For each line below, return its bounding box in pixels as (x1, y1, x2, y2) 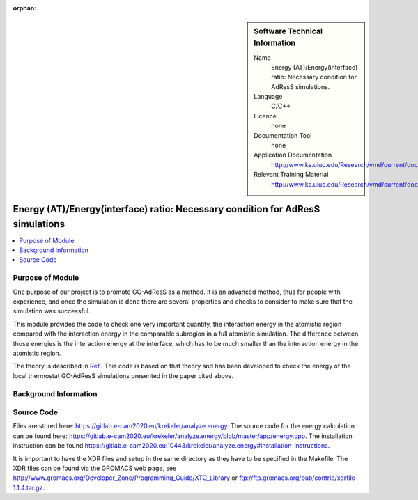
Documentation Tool (254, 131, 312, 139)
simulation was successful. (13, 307, 91, 315)
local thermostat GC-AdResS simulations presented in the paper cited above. (13, 371, 234, 380)
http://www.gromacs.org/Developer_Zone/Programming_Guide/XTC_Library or (13, 474, 238, 482)
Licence (254, 111, 277, 120)
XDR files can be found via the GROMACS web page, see (13, 464, 177, 472)
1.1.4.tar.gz (13, 483, 43, 492)
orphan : (13, 4, 37, 12)
